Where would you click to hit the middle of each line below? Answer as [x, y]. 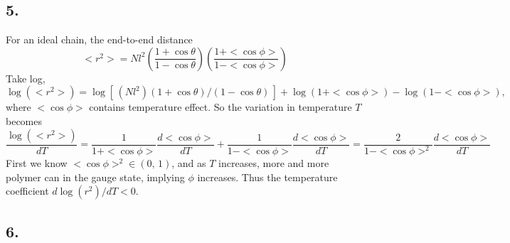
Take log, [26, 78]
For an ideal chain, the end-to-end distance [99, 39]
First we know [37, 162]
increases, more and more [274, 162]
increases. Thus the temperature [267, 177]
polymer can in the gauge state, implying [95, 177]
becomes [24, 120]
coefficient [27, 191]
